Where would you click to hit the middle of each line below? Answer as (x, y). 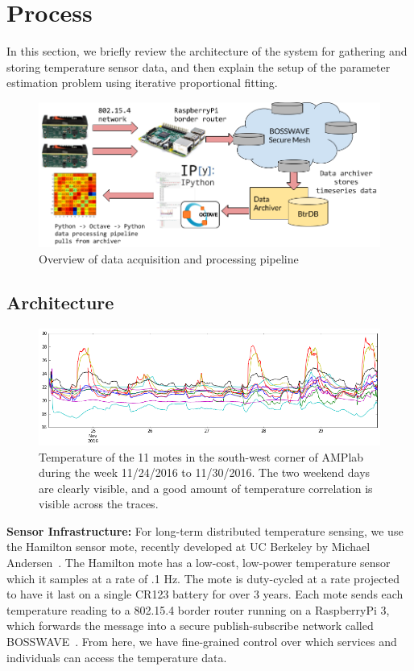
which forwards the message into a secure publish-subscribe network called (190, 625)
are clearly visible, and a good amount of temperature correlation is (206, 488)
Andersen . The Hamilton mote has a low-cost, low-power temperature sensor (199, 563)
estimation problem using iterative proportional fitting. (142, 83)
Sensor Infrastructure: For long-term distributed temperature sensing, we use (205, 530)
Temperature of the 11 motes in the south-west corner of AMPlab (201, 456)
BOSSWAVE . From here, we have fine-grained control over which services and (202, 642)
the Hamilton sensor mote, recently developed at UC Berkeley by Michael (188, 547)
